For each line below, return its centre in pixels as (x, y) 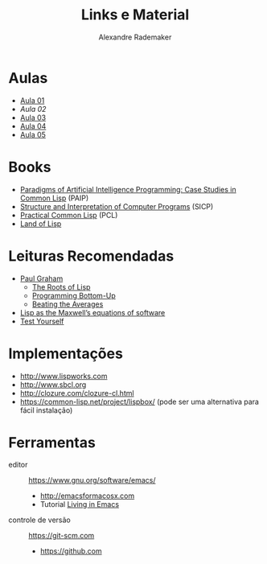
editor (18, 465)
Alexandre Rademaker (135, 37)
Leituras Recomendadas (91, 256)
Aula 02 (33, 109)
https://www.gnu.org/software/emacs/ (92, 480)
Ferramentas (52, 442)
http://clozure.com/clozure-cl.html (77, 393)
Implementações (66, 354)
